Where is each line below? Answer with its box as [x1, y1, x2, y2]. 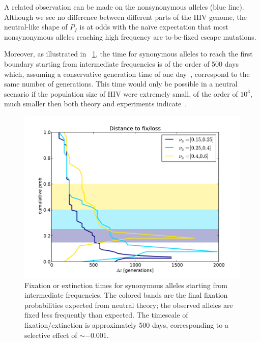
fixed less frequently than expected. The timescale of [24, 309, 188, 320]
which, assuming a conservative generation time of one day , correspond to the [4, 68, 250, 79]
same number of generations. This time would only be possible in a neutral [4, 78, 238, 89]
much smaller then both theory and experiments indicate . [4, 98, 187, 109]
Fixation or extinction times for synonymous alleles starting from [24, 279, 227, 290]
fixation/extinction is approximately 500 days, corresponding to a [24, 319, 228, 330]
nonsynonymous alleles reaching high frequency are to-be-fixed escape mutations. [4, 31, 256, 42]
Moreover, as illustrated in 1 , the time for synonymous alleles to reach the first [4, 48, 253, 59]
